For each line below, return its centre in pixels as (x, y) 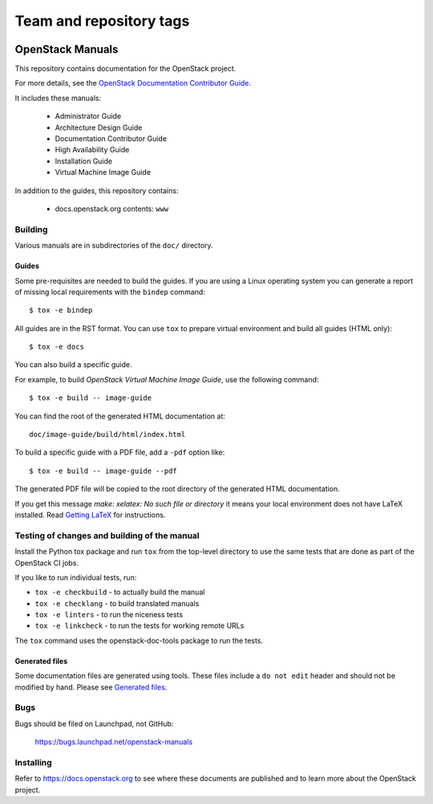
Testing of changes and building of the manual (107, 535)
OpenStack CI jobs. (47, 563)
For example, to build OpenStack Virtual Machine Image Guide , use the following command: (167, 379)
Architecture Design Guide (99, 127)
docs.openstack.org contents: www (111, 208)
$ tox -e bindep (61, 310)
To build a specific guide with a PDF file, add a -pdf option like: (120, 452)
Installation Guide (83, 161)
